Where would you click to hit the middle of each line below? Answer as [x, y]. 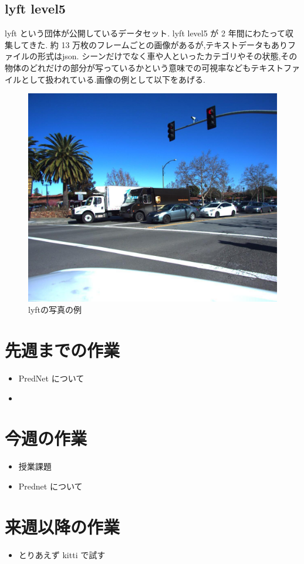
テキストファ [275, 67]
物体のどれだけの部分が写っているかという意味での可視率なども [128, 67]
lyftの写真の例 [55, 310]
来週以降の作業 [63, 526]
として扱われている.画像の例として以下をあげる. [113, 79]
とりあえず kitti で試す [62, 554]
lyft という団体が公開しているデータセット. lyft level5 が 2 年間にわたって [145, 33]
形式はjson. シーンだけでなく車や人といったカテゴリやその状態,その [167, 56]
